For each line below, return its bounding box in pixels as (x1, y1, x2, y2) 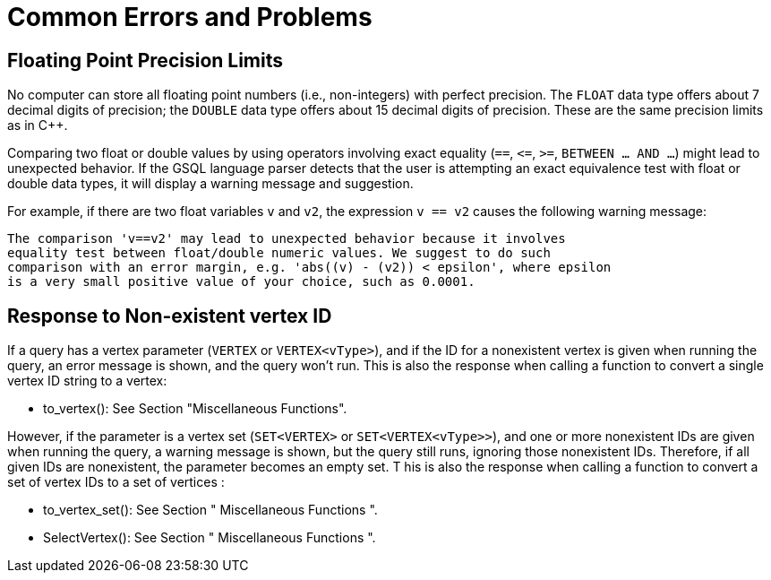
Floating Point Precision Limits (7, 48, 284, 72)
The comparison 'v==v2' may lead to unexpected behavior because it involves (7, 231, 566, 247)
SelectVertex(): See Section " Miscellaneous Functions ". (43, 530, 376, 546)
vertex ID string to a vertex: (7, 373, 167, 389)
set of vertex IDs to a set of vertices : (7, 474, 225, 490)
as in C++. (7, 117, 68, 134)
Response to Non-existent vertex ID (7, 304, 332, 327)
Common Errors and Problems (7, 2, 373, 32)
